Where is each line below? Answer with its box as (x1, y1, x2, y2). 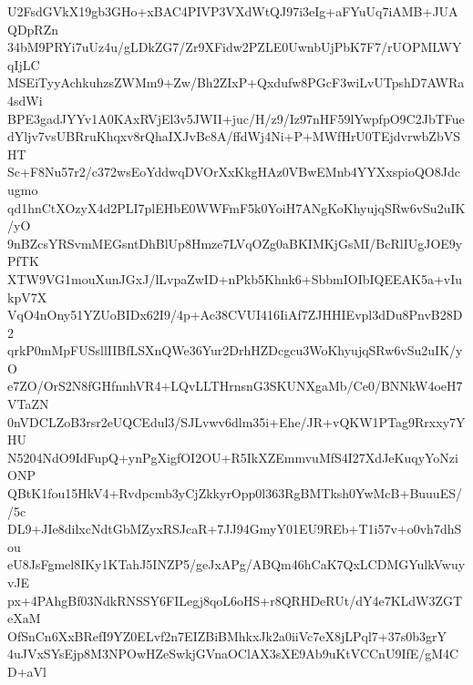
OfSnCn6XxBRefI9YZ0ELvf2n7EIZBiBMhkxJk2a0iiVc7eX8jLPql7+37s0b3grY (7, 626, 447, 645)
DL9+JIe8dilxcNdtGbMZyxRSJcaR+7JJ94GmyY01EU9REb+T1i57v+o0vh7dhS (7, 519, 462, 538)
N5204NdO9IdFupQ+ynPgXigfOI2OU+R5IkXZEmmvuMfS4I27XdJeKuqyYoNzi (7, 447, 458, 466)
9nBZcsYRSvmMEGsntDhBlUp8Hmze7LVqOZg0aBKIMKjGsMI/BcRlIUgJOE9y (7, 233, 463, 252)
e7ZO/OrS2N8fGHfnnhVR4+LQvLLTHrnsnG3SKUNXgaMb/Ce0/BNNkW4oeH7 (7, 376, 463, 395)
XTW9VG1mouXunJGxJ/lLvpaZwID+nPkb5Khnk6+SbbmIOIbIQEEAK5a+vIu (7, 269, 463, 288)
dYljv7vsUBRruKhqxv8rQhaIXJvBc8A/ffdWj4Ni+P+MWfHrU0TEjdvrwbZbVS (7, 127, 460, 146)
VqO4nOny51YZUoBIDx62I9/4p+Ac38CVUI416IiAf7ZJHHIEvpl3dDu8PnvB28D (7, 305, 463, 324)
